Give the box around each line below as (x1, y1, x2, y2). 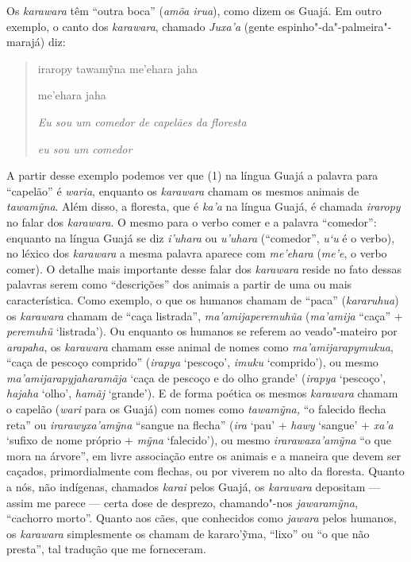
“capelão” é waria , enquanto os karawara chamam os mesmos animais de (6, 182, 359, 199)
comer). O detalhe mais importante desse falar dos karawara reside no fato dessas (6, 260, 402, 277)
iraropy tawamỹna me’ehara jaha (37, 60, 198, 76)
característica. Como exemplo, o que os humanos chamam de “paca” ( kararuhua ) (6, 291, 399, 308)
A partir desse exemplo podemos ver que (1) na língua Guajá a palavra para (6, 167, 378, 184)
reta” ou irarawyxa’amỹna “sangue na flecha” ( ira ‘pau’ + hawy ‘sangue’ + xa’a (6, 416, 394, 432)
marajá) (6, 33, 45, 50)
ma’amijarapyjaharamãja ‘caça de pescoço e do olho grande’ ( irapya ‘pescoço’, (6, 369, 386, 386)
